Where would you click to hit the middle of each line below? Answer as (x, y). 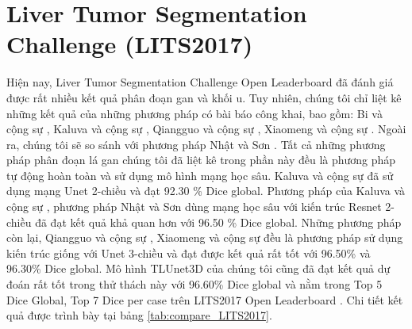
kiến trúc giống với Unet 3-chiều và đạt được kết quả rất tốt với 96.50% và (189, 252)
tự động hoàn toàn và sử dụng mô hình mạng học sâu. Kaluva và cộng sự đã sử (200, 175)
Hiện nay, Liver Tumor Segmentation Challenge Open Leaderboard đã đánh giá (200, 82)
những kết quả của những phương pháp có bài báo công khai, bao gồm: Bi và (194, 113)
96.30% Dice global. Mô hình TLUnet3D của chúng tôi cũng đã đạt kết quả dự (198, 268)
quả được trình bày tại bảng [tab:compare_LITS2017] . (139, 315)
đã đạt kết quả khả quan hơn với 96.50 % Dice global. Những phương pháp (218, 222)
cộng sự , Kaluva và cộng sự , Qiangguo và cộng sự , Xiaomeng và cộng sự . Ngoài (206, 129)
